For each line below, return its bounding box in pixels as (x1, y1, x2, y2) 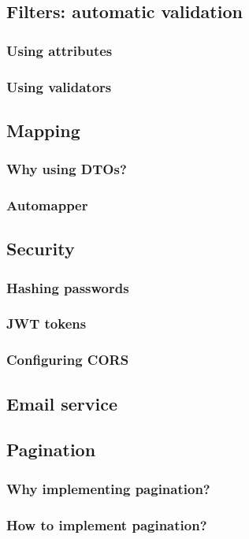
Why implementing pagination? (6, 478, 210, 498)
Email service (6, 391, 117, 415)
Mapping (6, 117, 80, 142)
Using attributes (6, 40, 113, 60)
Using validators (6, 76, 112, 96)
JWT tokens (6, 314, 87, 333)
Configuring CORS (6, 350, 129, 370)
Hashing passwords (6, 277, 129, 297)
